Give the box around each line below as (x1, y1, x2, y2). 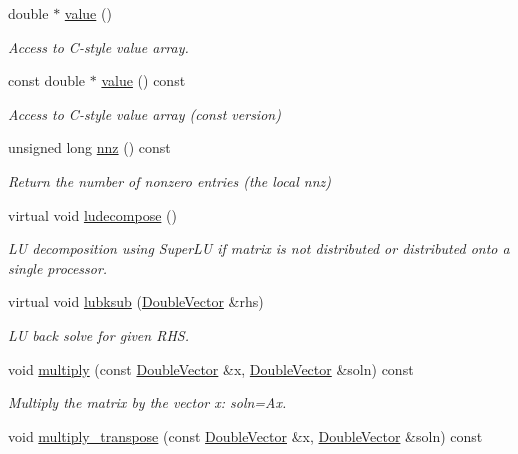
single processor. (8, 257, 108, 278)
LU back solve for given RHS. (8, 324, 189, 345)
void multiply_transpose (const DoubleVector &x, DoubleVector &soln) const (8, 425, 483, 446)
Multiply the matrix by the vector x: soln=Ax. (8, 392, 287, 413)
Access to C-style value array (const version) (8, 103, 281, 124)
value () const (101, 70, 186, 91)
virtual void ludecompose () (8, 204, 177, 225)
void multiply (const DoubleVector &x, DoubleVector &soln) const (8, 358, 414, 379)
